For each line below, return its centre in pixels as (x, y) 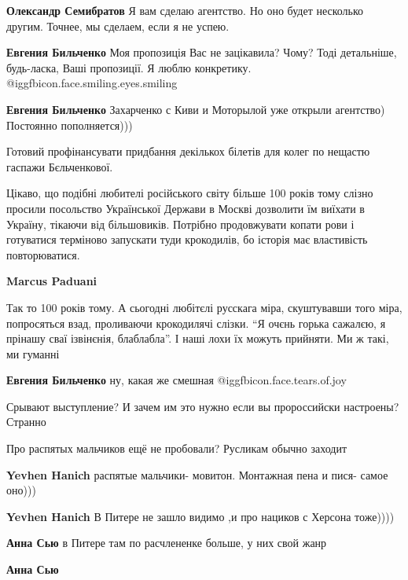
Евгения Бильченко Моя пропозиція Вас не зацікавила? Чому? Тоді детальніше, (202, 52)
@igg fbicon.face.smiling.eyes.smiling (92, 83)
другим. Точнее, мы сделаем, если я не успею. (118, 26)
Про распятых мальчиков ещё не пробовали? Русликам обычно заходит (177, 448)
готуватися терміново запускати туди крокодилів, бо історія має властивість (187, 239)
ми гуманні (33, 353)
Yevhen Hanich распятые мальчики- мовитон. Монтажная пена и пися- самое (197, 474)
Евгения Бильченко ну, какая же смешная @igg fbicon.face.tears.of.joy (176, 380)
